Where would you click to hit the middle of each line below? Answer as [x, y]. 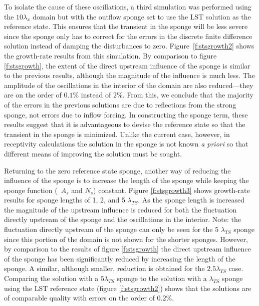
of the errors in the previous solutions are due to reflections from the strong [120, 104]
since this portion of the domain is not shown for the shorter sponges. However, [126, 239]
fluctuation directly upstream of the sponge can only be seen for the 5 [111, 229]
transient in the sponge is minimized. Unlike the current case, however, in [117, 134]
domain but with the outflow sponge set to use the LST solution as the [142, 16]
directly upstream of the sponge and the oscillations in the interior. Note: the [122, 219]
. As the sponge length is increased [191, 200]
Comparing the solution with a [51, 278]
